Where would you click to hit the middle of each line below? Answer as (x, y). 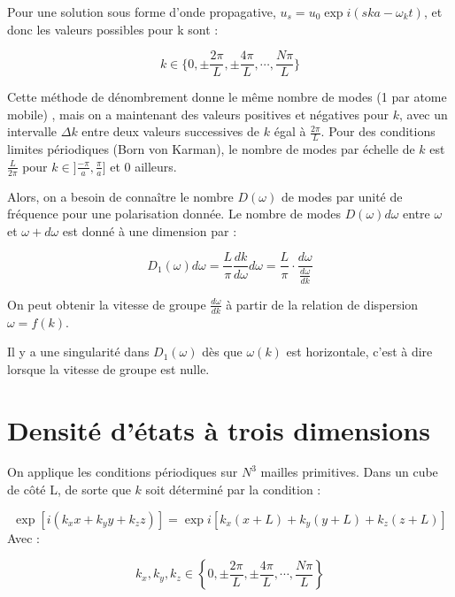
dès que (222, 352)
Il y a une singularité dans (78, 352)
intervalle (32, 131)
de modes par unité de (342, 196)
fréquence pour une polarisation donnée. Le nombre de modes (174, 214)
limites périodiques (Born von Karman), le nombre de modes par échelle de (211, 149)
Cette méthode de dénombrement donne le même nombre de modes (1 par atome (227, 97)
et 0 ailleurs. (143, 166)
